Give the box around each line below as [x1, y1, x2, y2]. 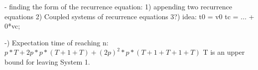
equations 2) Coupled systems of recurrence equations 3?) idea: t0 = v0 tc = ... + [4, 11, 255, 21]
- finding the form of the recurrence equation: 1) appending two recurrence [4, 1, 232, 11]
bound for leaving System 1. [4, 56, 90, 67]
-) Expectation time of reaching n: [4, 37, 109, 47]
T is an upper [203, 47, 245, 57]
